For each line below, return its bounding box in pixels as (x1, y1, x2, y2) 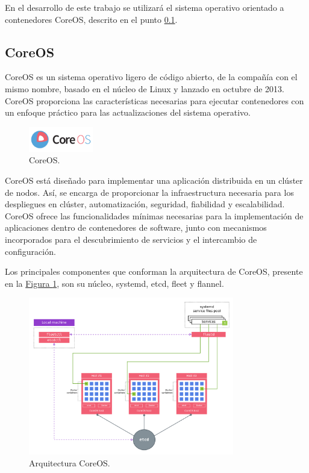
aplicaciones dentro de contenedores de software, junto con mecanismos (5, 221, 267, 234)
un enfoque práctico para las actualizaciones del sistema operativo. (5, 106, 251, 119)
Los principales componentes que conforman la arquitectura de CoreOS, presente (5, 265, 303, 278)
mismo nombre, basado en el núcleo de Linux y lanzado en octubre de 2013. (5, 82, 284, 95)
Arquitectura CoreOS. (29, 456, 110, 469)
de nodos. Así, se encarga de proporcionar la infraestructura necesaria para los (5, 186, 294, 198)
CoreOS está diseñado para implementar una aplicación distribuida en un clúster (5, 174, 303, 186)
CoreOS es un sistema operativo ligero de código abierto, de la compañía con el (5, 70, 298, 83)
